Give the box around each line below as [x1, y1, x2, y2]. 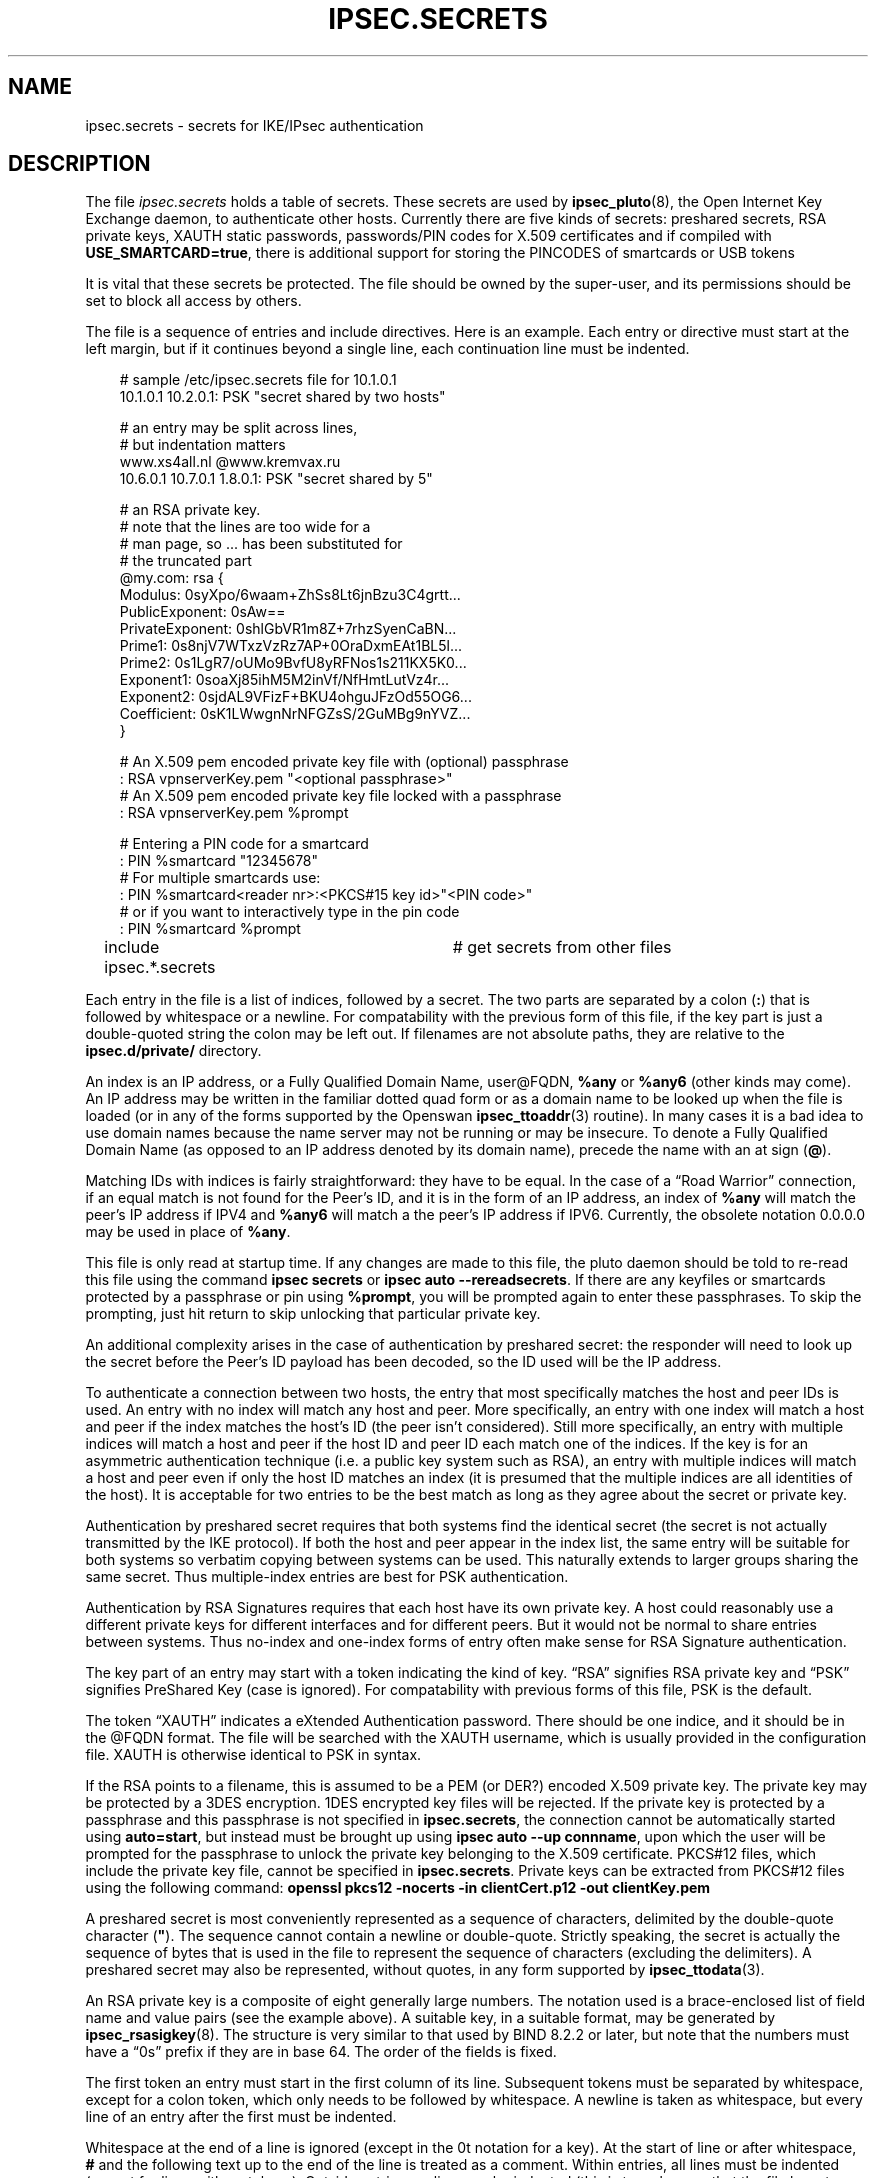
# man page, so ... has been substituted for [119, 535, 403, 553]
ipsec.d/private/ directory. [85, 1042, 262, 1060]
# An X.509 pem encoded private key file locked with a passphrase [119, 787, 562, 805]
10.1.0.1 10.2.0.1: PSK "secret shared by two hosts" [119, 388, 446, 406]
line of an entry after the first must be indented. [85, 2108, 397, 2126]
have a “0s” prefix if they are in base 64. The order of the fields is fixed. [85, 2043, 557, 2061]
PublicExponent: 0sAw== [119, 603, 286, 621]
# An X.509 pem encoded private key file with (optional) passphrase [119, 753, 569, 771]
